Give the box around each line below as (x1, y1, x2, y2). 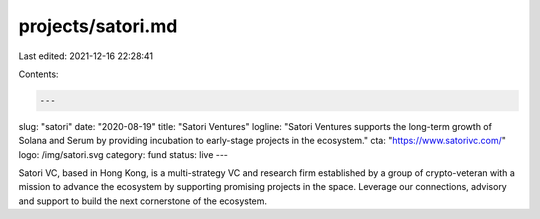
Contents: (18, 68, 59, 80)
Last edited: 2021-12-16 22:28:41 (18, 50, 154, 62)
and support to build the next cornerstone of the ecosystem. (18, 195, 268, 207)
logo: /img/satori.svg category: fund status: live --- (18, 148, 229, 160)
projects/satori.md (18, 15, 178, 37)
